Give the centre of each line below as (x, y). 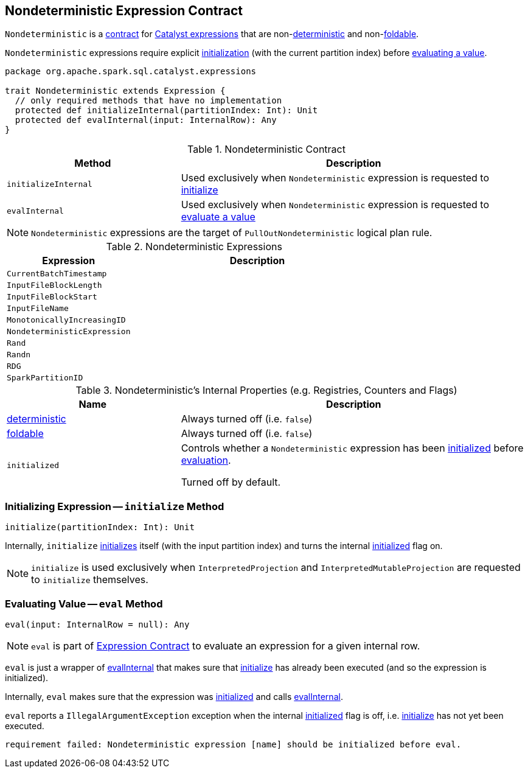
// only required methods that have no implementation (148, 101)
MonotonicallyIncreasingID (66, 320)
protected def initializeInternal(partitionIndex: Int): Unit (166, 110)
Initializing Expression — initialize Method (115, 506)
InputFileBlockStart (52, 297)
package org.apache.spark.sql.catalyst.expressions (131, 72)
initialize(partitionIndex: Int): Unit (100, 527)
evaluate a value (218, 217)
